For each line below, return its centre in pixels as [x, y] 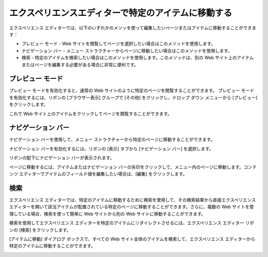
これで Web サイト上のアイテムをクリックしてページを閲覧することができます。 [91, 114]
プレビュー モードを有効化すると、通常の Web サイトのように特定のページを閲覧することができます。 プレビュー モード [132, 91]
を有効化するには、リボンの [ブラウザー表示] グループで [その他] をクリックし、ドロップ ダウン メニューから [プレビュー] [133, 97]
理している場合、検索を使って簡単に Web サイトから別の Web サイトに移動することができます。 [107, 214]
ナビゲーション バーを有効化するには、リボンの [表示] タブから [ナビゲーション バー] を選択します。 [111, 148]
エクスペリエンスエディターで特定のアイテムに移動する [121, 13]
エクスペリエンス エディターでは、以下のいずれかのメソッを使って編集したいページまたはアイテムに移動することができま [133, 28]
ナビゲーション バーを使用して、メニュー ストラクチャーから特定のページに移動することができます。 [112, 139]
